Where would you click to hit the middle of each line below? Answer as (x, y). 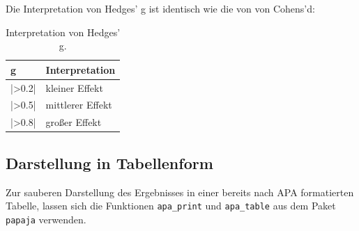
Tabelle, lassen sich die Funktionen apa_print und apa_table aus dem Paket (171, 206)
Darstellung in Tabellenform (109, 162)
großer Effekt (74, 122)
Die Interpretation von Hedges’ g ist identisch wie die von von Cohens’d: (160, 8)
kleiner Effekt (74, 87)
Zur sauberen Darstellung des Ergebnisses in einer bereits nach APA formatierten (180, 192)
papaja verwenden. (46, 219)
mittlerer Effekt (79, 105)
